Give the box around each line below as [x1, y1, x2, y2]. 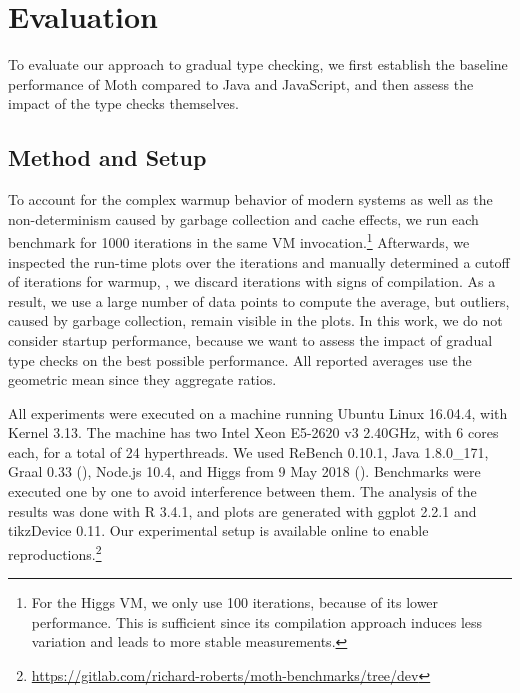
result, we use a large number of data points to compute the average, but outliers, [8, 290, 510, 311]
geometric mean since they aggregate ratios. [8, 369, 277, 390]
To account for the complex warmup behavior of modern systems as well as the [8, 189, 493, 210]
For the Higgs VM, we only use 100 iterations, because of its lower [31, 592, 439, 613]
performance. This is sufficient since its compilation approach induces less [31, 611, 483, 632]
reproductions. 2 [8, 540, 102, 564]
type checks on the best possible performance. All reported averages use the [8, 349, 472, 370]
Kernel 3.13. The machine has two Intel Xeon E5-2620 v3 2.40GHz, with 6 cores [8, 422, 499, 443]
